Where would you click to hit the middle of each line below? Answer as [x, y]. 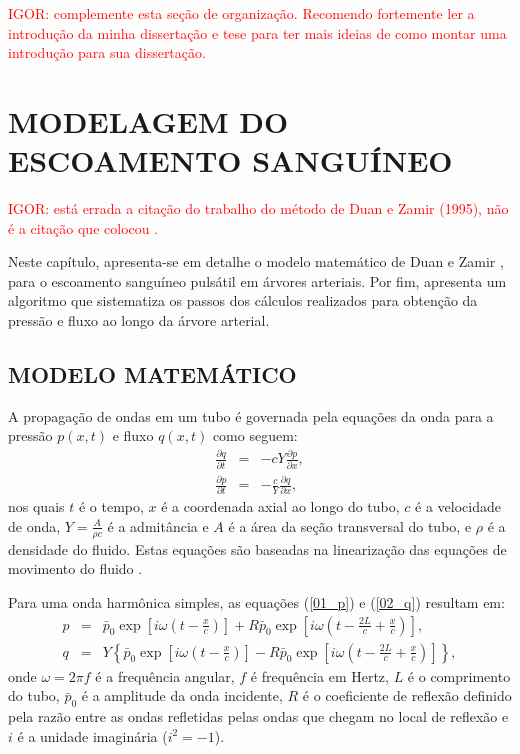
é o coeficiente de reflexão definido [407, 695]
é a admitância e [158, 525]
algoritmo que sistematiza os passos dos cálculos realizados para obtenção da [243, 300]
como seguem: [255, 435]
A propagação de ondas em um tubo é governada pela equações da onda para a [251, 415]
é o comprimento [459, 675]
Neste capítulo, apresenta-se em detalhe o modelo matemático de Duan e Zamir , [256, 261]
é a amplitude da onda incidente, [182, 695]
